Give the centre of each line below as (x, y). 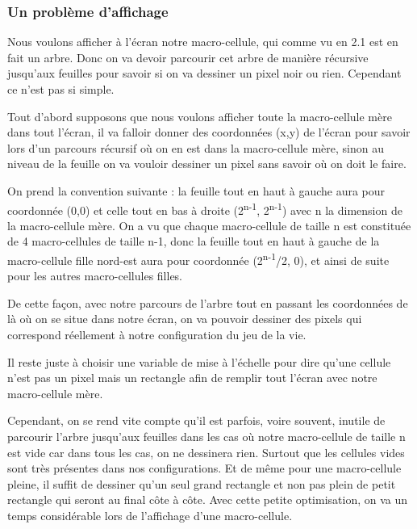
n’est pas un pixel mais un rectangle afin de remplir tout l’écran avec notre (192, 378)
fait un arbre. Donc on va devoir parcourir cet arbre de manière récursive (188, 57)
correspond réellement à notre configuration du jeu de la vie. (157, 335)
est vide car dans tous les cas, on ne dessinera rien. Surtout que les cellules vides (206, 452)
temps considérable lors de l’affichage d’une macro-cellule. (150, 515)
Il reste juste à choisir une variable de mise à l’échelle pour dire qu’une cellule (199, 361)
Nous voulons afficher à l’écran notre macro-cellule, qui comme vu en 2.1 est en (203, 42)
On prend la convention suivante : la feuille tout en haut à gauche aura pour (196, 190)
